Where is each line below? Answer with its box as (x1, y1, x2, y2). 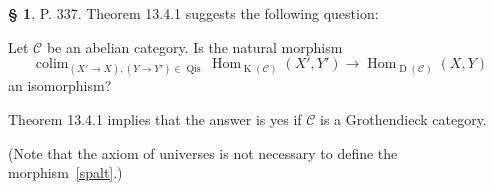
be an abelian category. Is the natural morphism (46, 36, 343, 57)
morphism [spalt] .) (8, 162, 123, 183)
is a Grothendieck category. (320, 108, 487, 129)
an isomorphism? (8, 75, 112, 96)
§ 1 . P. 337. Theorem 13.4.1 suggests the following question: (8, 3, 379, 23)
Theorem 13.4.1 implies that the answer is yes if (8, 108, 302, 129)
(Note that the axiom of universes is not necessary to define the (8, 142, 398, 163)
